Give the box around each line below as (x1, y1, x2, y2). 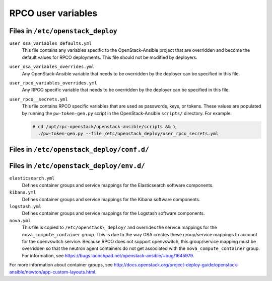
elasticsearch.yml (9, 175, 55, 181)
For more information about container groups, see (9, 262, 113, 268)
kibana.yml (9, 190, 36, 196)
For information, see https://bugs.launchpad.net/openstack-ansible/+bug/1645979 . (22, 252, 194, 258)
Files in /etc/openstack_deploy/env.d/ (9, 161, 146, 170)
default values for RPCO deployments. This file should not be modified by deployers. (22, 54, 197, 60)
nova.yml (9, 218, 31, 223)
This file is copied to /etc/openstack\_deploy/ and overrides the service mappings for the (22, 224, 217, 231)
